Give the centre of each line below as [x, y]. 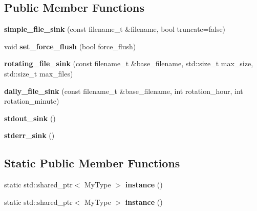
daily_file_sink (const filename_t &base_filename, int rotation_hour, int [124, 91]
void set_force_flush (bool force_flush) [70, 46]
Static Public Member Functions [92, 163]
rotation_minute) [32, 101]
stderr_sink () [29, 135]
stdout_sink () [30, 118]
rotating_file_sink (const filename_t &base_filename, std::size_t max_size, [129, 63]
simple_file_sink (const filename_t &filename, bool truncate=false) [115, 29]
